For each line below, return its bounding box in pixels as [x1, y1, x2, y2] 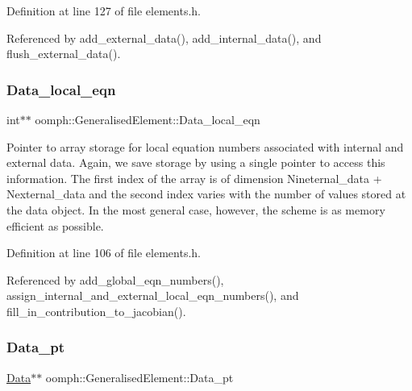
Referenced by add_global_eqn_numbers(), [6, 271, 224, 288]
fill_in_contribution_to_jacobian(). [6, 302, 186, 319]
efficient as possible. [6, 217, 104, 234]
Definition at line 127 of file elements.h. [6, 2, 201, 19]
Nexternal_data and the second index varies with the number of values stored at [6, 185, 406, 202]
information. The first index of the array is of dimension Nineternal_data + [6, 169, 382, 186]
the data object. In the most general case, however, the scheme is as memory [6, 201, 385, 218]
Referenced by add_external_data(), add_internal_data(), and [6, 29, 322, 46]
